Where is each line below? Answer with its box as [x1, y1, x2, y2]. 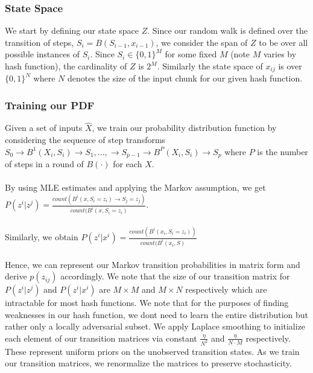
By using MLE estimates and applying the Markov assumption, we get [5, 181, 266, 194]
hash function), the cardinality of [5, 60, 127, 72]
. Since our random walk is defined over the [147, 24, 308, 37]
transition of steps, [5, 36, 74, 48]
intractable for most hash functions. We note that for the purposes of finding [5, 296, 289, 309]
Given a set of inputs [5, 121, 83, 134]
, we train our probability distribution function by [92, 121, 277, 134]
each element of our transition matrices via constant [5, 331, 197, 344]
